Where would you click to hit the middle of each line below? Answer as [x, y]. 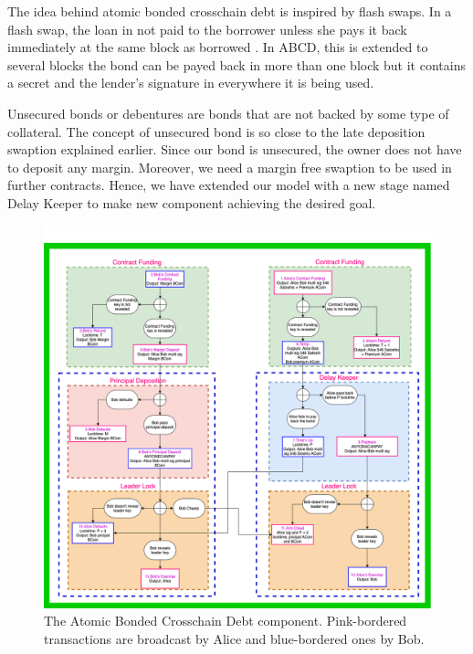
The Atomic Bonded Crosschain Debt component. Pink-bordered [226, 621]
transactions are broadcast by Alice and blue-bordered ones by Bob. [234, 638]
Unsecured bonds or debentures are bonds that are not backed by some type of [228, 113]
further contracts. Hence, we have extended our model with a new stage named [229, 185]
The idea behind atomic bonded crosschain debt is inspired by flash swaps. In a [230, 11]
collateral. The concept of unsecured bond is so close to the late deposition [216, 131]
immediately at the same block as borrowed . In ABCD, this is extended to [218, 47]
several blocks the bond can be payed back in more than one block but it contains [236, 64]
